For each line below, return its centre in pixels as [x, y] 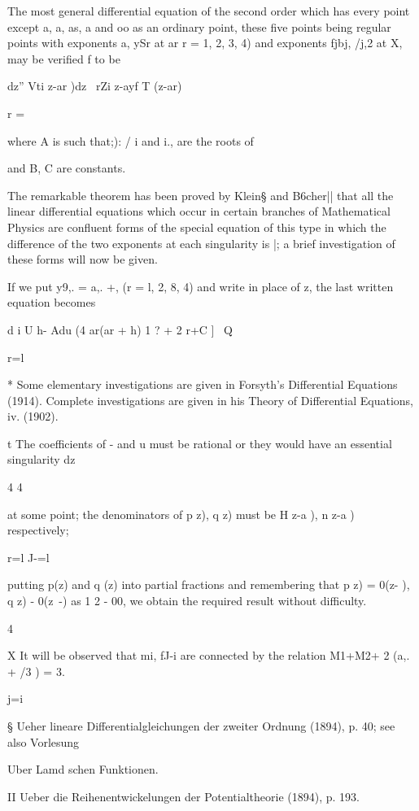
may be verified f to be [64, 58]
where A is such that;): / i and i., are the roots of [131, 140]
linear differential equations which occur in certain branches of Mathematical [199, 211]
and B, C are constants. [67, 168]
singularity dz [41, 459]
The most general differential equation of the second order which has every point [209, 11]
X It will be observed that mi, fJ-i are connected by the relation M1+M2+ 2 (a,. [209, 655]
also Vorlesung [44, 741]
